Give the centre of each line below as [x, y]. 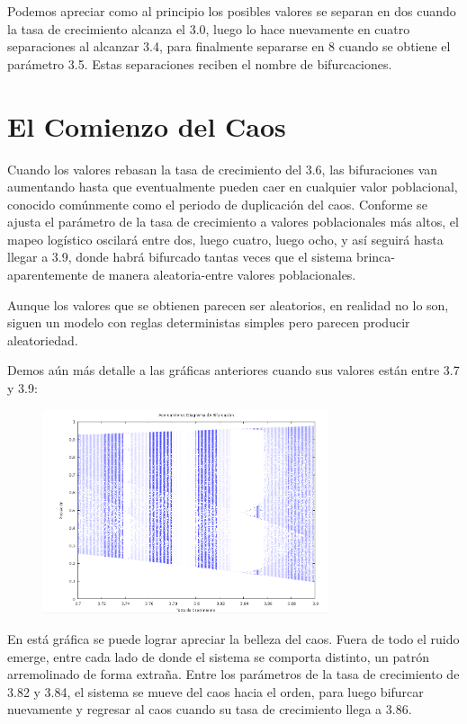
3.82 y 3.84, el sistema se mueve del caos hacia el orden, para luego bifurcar [216, 691]
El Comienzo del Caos [147, 125]
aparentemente [48, 275]
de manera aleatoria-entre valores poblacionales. [224, 275]
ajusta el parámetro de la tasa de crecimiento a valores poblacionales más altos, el [233, 222]
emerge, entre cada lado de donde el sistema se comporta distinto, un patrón [219, 656]
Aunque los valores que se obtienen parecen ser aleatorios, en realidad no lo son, [228, 304]
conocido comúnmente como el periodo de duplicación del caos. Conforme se [217, 204]
